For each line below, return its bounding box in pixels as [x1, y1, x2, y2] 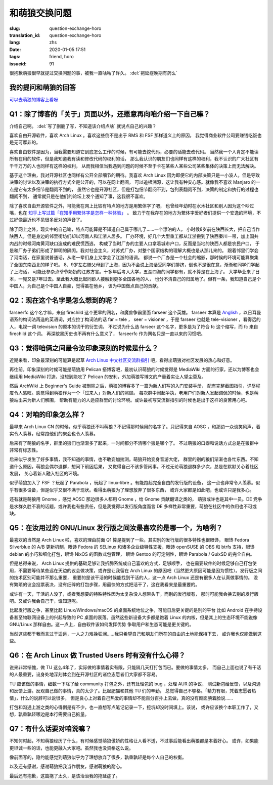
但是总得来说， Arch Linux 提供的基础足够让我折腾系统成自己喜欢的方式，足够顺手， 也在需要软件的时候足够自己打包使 [9, 560, 257, 566]
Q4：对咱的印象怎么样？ [9, 410, 86, 419]
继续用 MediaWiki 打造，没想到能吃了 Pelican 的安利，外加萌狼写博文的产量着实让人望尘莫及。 [9, 374, 207, 380]
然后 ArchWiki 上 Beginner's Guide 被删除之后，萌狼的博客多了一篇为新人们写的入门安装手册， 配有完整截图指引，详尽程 [9, 383, 260, 389]
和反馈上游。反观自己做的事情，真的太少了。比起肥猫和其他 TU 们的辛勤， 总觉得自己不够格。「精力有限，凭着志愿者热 [9, 688, 256, 694]
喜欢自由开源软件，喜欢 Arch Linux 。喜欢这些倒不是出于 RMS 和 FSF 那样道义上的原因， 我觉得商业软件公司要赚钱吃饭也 [9, 132, 262, 139]
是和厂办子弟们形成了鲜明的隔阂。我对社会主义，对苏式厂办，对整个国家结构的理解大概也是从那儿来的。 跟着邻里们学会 [9, 247, 259, 253]
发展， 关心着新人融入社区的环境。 [9, 471, 82, 477]
